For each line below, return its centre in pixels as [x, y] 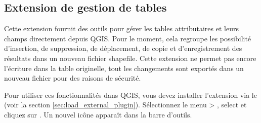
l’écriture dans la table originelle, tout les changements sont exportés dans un [124, 68]
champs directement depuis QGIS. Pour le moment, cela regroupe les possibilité [128, 38]
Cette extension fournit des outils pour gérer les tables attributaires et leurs [121, 28]
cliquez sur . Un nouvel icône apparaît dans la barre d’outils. [98, 114]
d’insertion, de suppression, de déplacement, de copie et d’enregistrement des [123, 48]
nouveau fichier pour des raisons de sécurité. [73, 78]
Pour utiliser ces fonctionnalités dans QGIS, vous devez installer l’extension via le [130, 95]
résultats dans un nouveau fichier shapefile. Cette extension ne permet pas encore [130, 58]
